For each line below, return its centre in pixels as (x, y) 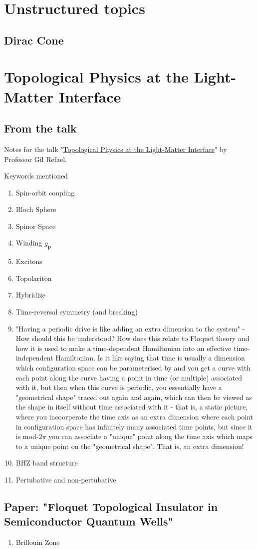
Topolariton (34, 278)
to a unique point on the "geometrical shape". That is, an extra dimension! (130, 446)
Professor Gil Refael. (35, 159)
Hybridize (30, 295)
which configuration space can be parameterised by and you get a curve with (133, 368)
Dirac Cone (34, 40)
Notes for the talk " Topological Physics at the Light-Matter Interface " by (116, 149)
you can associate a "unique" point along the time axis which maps (151, 436)
